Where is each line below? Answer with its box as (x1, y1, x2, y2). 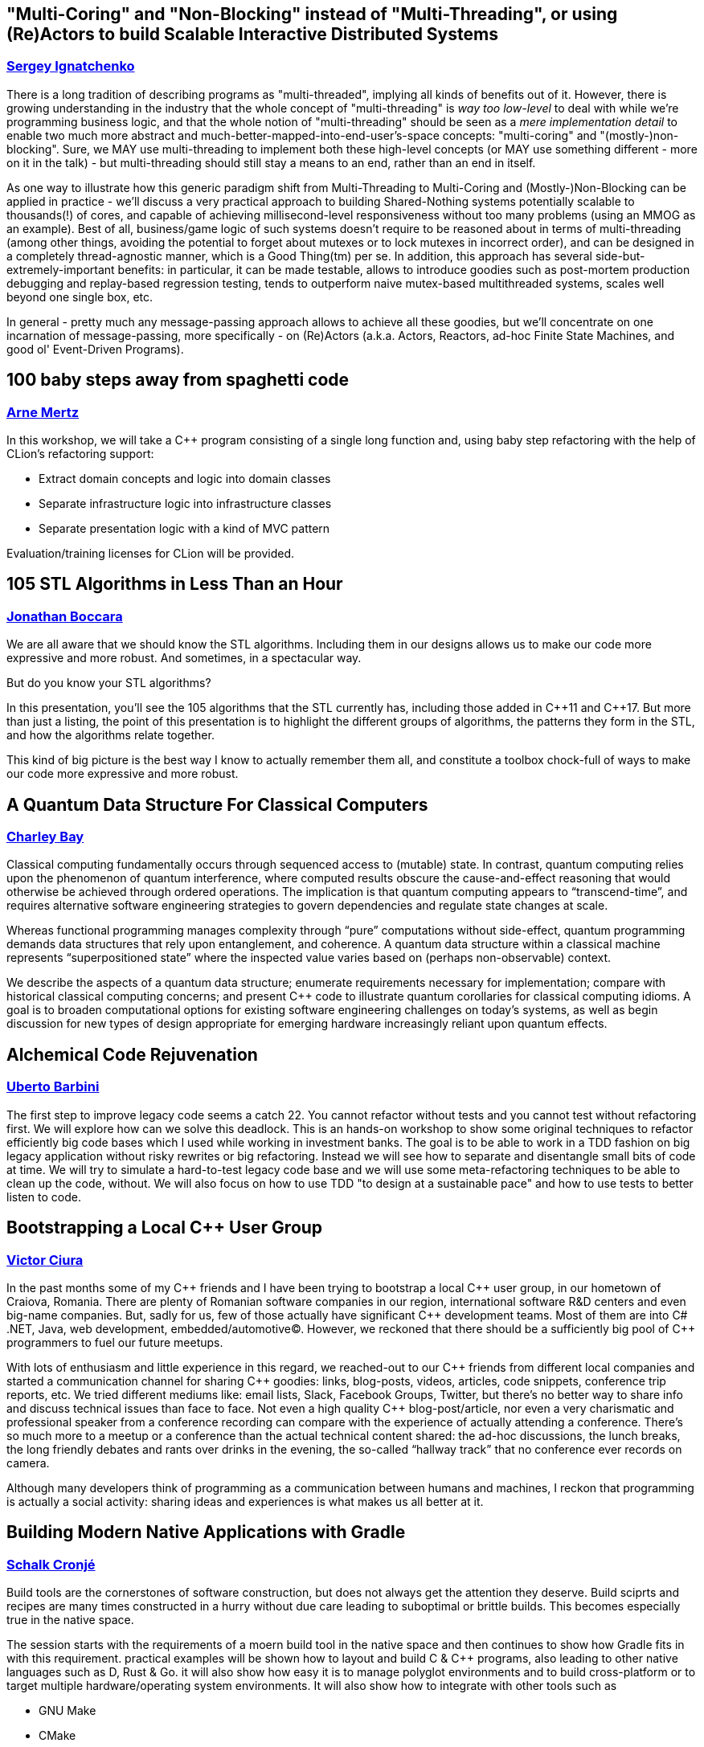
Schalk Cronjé (6, 1556, 96, 1573)
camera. (6, 1455, 50, 1470)
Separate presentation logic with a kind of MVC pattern (39, 522, 330, 536)
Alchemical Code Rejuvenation (6, 1044, 258, 1065)
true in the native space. (6, 1613, 134, 1627)
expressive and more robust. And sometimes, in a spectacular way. (6, 651, 362, 665)
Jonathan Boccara (6, 608, 123, 624)
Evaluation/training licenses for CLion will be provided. (6, 546, 295, 561)
